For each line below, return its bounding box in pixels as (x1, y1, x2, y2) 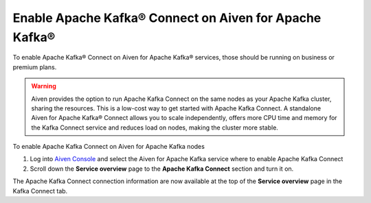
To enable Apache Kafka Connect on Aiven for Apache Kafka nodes (12, 143, 205, 151)
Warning (31, 82, 56, 91)
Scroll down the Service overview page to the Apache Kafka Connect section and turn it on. (30, 165, 294, 173)
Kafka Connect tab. (12, 187, 68, 195)
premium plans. (12, 62, 57, 71)
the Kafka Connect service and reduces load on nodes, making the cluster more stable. (31, 123, 278, 132)
